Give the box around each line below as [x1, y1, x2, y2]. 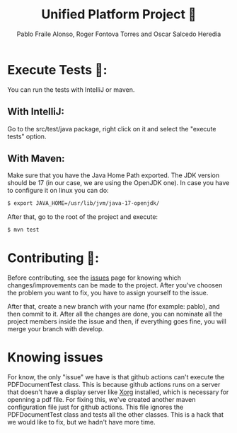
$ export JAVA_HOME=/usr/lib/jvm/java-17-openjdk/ [7, 200, 160, 207]
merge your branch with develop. [7, 325, 105, 333]
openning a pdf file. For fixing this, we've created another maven [7, 395, 196, 403]
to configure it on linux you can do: [7, 186, 109, 195]
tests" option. [7, 132, 47, 141]
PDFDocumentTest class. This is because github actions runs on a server [7, 380, 221, 388]
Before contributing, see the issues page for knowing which [7, 273, 182, 282]
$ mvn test [7, 226, 40, 234]
